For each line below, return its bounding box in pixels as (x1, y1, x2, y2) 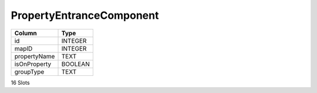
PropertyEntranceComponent (11, 9, 159, 22)
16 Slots (11, 79, 30, 86)
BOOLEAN (61, 59, 90, 68)
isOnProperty (14, 59, 52, 68)
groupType (14, 68, 45, 76)
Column (14, 29, 38, 37)
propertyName (14, 52, 55, 60)
